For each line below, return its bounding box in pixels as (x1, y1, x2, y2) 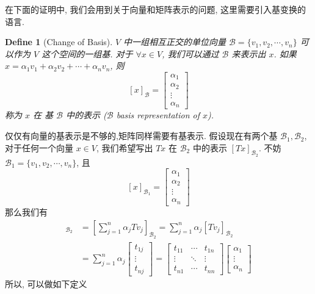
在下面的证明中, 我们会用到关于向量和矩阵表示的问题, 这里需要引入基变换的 (5, 3, 306, 15)
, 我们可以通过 (162, 47, 219, 60)
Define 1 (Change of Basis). (5, 35, 113, 48)
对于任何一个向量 (5, 141, 73, 154)
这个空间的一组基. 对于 (42, 47, 133, 60)
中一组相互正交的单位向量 (123, 35, 226, 48)
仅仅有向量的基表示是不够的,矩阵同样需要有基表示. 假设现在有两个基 (5, 129, 278, 142)
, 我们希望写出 (96, 141, 153, 154)
